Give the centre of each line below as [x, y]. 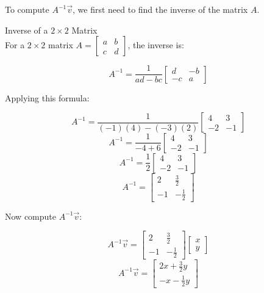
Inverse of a [27, 30]
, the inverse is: [156, 45]
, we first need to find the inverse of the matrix [160, 9]
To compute [27, 9]
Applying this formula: [47, 97]
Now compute [30, 216]
